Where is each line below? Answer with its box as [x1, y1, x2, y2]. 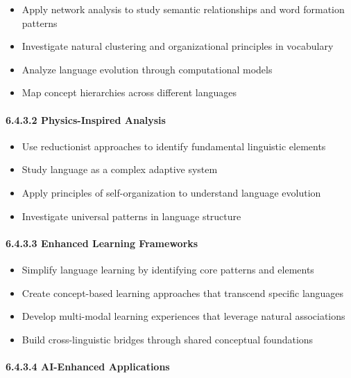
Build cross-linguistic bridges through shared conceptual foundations [22, 332, 314, 346]
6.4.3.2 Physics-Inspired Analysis [6, 112, 166, 127]
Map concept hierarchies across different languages [22, 85, 237, 100]
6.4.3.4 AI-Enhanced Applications [6, 359, 170, 373]
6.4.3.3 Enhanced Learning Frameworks [6, 235, 198, 250]
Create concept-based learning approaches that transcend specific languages [22, 285, 344, 300]
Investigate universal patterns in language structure [22, 208, 241, 223]
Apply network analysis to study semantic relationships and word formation [22, 2, 345, 16]
